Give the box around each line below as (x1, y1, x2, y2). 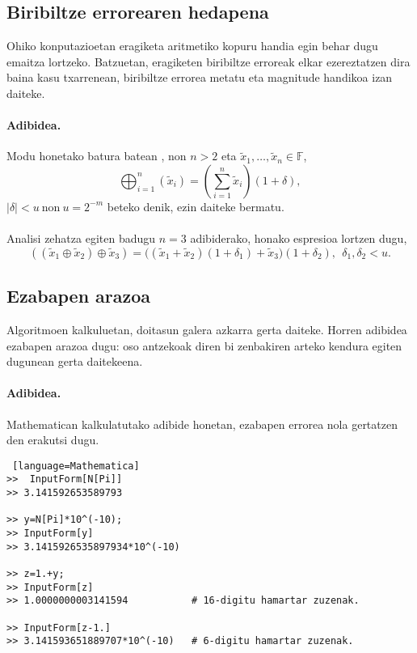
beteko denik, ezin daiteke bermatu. (107, 197, 284, 214)
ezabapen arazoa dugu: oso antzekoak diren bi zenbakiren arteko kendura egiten (6, 337, 402, 354)
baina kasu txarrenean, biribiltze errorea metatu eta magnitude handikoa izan (6, 69, 393, 86)
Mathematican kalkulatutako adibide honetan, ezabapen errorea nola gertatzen (6, 415, 398, 432)
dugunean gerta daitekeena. (6, 353, 143, 370)
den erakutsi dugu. (6, 431, 99, 448)
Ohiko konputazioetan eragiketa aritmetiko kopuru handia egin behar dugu (6, 37, 378, 54)
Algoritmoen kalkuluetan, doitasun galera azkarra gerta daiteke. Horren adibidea (6, 320, 407, 337)
